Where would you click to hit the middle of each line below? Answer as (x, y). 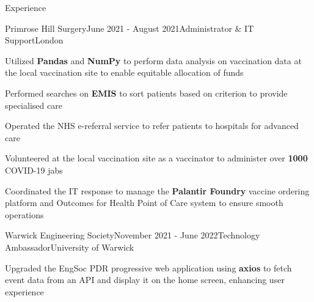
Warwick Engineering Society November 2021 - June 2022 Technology (133, 235)
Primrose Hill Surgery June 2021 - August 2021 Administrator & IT (130, 28)
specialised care (34, 105)
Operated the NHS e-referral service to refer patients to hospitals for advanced (152, 126)
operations (24, 214)
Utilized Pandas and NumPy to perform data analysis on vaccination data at (153, 60)
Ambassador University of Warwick (70, 247)
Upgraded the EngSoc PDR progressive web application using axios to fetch (148, 267)
